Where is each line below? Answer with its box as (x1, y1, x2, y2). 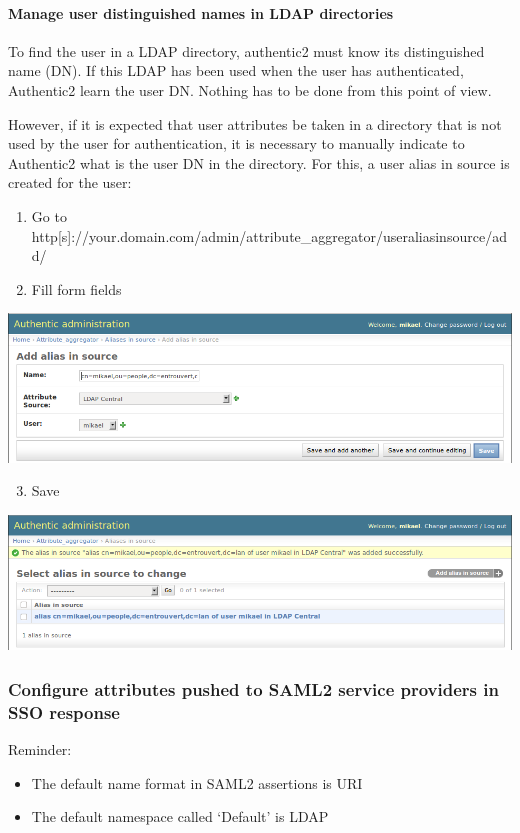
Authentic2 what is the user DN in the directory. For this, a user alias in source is (8, 152, 510, 173)
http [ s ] (31, 225, 72, 246)
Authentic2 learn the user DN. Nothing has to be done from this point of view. (8, 79, 492, 100)
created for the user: (8, 172, 132, 193)
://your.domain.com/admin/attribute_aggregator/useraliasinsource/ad (71, 225, 507, 246)
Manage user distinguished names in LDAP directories (8, 2, 394, 23)
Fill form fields (31, 278, 122, 299)
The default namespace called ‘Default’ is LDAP (31, 806, 329, 827)
